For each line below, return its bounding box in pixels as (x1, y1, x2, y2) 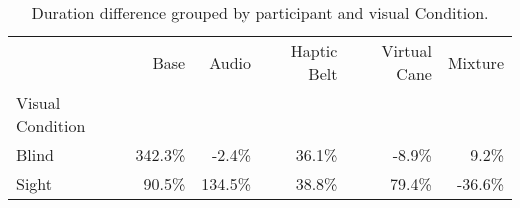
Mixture (447, 50, 504, 74)
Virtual (381, 39, 432, 62)
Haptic (290, 39, 338, 62)
